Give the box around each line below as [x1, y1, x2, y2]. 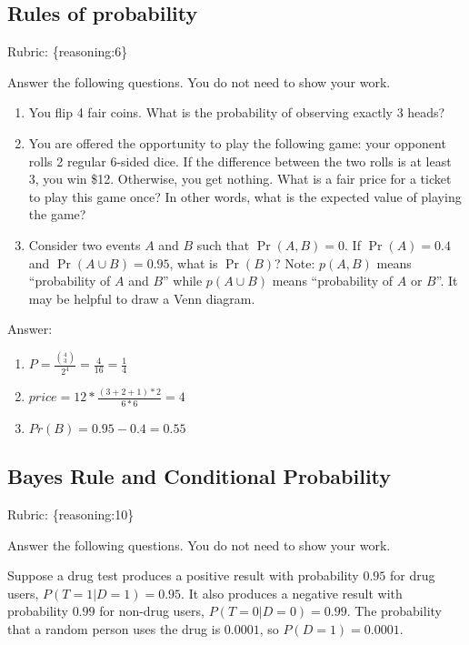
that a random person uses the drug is [7, 619, 221, 638]
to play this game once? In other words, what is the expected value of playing [28, 186, 462, 206]
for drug [389, 566, 435, 585]
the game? [28, 205, 86, 224]
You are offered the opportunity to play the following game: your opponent [28, 133, 446, 152]
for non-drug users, [99, 601, 205, 620]
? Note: [274, 253, 315, 272]
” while [163, 271, 203, 290]
